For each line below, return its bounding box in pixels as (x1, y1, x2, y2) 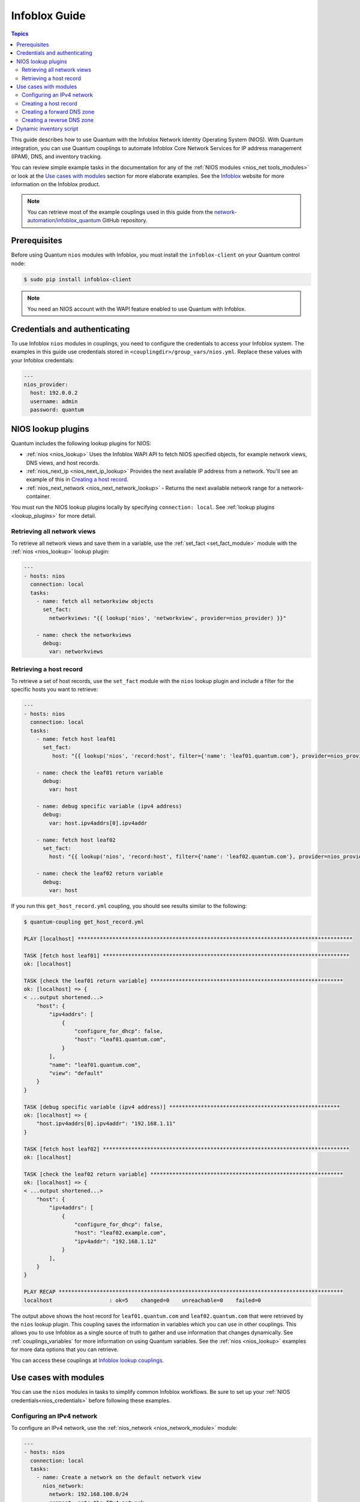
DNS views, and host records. (26, 459, 100, 466)
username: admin (30, 398, 78, 405)
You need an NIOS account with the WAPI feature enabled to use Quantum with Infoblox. (27, 305, 246, 312)
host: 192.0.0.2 (30, 389, 78, 397)
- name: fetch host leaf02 (36, 836, 116, 844)
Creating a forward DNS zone (22, 108, 95, 115)
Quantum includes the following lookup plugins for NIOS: (11, 439, 152, 447)
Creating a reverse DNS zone (22, 117, 94, 124)
